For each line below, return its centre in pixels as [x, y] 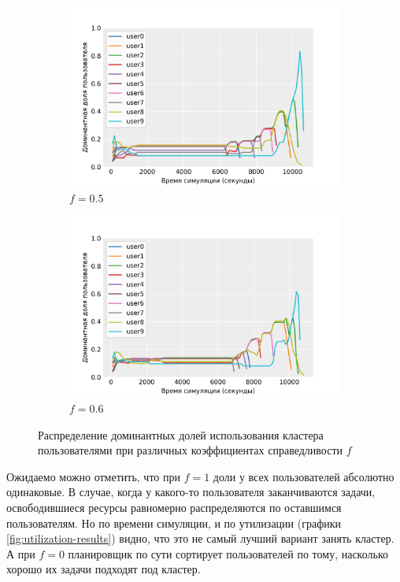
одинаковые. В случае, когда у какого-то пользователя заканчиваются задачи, [191, 492]
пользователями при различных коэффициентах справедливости [191, 450]
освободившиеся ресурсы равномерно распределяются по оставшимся [174, 507]
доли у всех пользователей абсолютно [304, 476]
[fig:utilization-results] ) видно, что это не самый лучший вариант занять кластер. [200, 538]
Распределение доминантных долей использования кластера [181, 434]
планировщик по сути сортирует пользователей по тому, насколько [228, 553]
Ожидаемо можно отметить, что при [93, 476]
